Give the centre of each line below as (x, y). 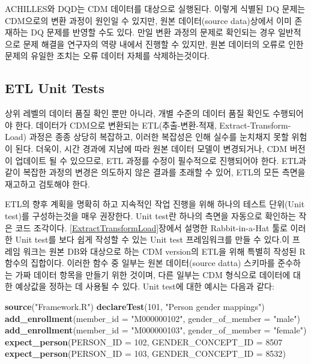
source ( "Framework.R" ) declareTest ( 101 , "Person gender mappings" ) (135, 307)
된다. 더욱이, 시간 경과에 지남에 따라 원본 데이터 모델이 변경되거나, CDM (151, 148)
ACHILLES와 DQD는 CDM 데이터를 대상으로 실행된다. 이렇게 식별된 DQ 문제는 (155, 8)
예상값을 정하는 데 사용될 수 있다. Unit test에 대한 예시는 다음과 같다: (145, 286)
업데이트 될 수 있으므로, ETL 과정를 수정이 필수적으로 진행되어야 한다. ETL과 (161, 160)
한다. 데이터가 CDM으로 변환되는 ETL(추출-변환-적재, (116, 125)
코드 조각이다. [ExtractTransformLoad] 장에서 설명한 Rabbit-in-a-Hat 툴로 (151, 227)
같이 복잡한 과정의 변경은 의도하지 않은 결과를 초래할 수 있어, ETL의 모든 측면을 (155, 172)
